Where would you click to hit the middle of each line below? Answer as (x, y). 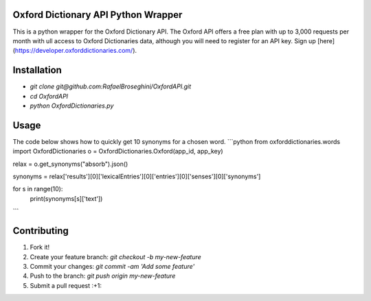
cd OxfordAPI (49, 96)
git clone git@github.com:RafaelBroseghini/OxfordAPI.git (111, 86)
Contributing (41, 231)
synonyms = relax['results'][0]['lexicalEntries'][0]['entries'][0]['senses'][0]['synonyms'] (137, 177)
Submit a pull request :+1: (66, 285)
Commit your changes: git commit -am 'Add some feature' (112, 266)
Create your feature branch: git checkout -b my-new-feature (116, 256)
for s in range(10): (38, 189)
